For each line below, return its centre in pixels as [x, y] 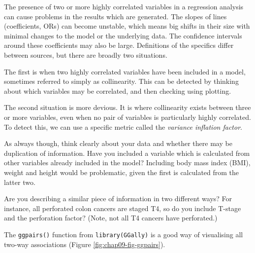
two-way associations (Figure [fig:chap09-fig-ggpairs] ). [85, 244]
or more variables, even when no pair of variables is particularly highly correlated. [127, 117]
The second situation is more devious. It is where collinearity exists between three [127, 107]
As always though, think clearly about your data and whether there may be [118, 143]
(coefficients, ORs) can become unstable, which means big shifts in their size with [127, 26]
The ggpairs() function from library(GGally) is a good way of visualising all [124, 234]
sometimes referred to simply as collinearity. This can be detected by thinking [121, 81]
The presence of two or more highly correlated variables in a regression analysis [124, 6]
